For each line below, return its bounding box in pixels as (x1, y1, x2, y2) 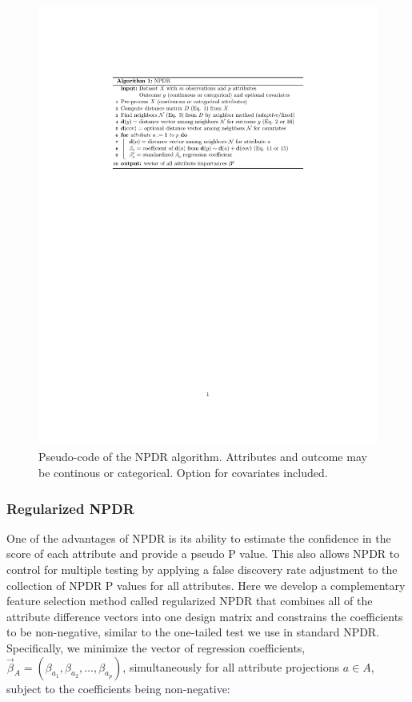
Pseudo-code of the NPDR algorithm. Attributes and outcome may (38, 448, 367, 465)
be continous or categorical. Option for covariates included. (38, 464, 328, 481)
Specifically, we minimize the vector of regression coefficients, (6, 640, 306, 656)
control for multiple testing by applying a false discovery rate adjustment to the (6, 561, 398, 578)
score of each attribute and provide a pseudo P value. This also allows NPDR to (6, 545, 400, 562)
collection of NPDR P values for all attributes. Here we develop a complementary (6, 576, 406, 593)
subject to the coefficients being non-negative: (6, 680, 230, 696)
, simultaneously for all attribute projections (122, 658, 340, 675)
